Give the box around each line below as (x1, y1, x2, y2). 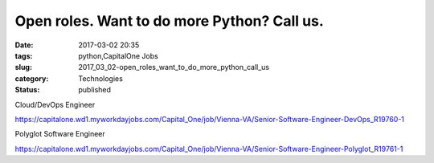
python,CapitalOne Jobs (78, 51, 158, 60)
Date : (14, 40, 34, 50)
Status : (14, 85, 40, 95)
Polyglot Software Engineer (14, 129, 106, 139)
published (78, 85, 112, 95)
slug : (14, 63, 32, 72)
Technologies (78, 73, 124, 84)
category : (14, 73, 49, 84)
